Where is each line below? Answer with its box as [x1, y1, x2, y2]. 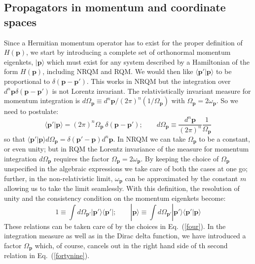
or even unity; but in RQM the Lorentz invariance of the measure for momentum [4, 144, 249, 154]
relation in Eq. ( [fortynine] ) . [4, 250, 90, 261]
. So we [216, 95, 238, 106]
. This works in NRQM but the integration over [86, 75, 231, 86]
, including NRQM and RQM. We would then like [42, 66, 193, 76]
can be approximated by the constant [125, 173, 238, 183]
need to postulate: [4, 106, 59, 116]
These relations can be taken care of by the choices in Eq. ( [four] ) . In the [4, 221, 226, 231]
